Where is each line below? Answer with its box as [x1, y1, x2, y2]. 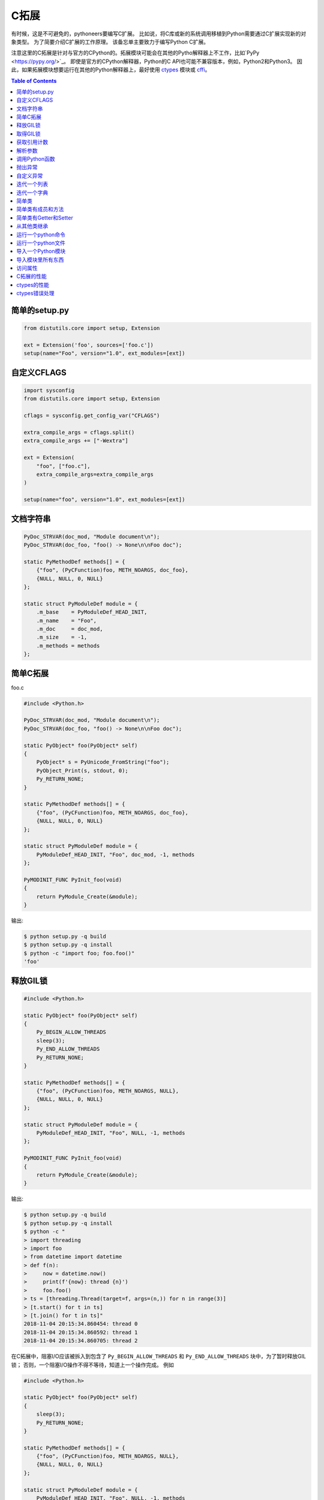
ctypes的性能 [16, 281, 49, 288]
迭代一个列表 [16, 181, 48, 188]
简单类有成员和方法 [16, 206, 64, 213]
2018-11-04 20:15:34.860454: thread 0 [23, 1321, 138, 1327]
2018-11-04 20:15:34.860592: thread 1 [23, 1329, 138, 1336]
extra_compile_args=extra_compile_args [36, 471, 154, 478]
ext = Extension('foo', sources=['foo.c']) [23, 342, 154, 349]
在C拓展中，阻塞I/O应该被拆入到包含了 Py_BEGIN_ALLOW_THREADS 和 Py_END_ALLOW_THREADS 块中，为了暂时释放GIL [11, 1353, 306, 1360]
